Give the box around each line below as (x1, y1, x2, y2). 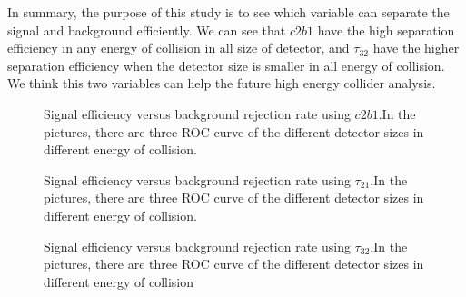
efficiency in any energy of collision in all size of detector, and (7, 38, 350, 57)
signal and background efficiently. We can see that (7, 20, 286, 39)
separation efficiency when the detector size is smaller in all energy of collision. (7, 55, 445, 74)
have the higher (372, 38, 460, 57)
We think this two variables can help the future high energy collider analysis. (7, 74, 436, 93)
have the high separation (317, 20, 455, 39)
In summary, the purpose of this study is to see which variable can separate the (7, 3, 450, 21)
